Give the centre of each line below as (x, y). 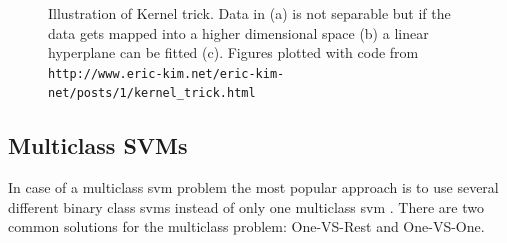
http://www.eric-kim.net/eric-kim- (166, 73)
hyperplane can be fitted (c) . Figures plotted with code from (233, 52)
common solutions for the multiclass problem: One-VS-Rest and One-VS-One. (246, 226)
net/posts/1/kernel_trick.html (152, 93)
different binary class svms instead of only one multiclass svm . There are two (246, 206)
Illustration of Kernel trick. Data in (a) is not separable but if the (249, 13)
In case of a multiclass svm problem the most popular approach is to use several (253, 187)
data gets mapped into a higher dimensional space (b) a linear (238, 32)
